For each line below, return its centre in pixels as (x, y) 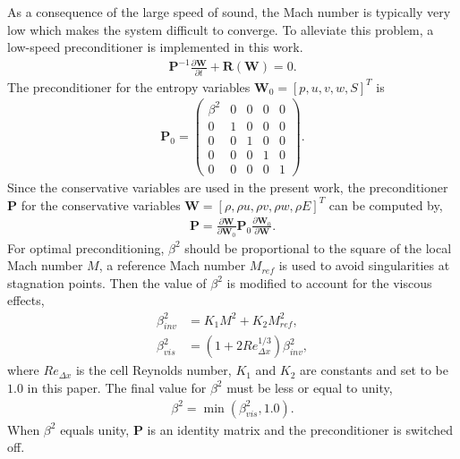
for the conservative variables (101, 204)
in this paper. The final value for (117, 387)
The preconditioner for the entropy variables (129, 86)
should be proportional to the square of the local (318, 247)
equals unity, (95, 429)
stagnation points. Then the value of (107, 282)
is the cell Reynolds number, (153, 370)
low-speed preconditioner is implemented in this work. (155, 47)
